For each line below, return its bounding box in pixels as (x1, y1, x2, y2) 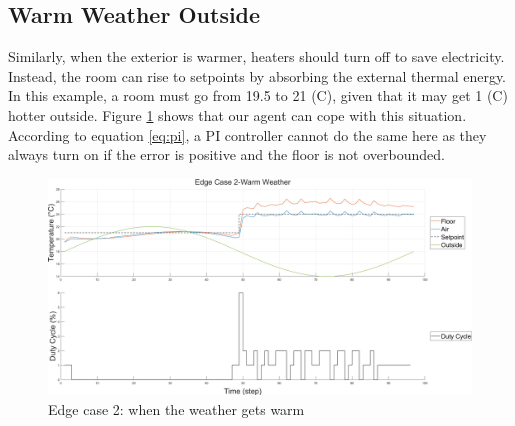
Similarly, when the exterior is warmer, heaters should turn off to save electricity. (8, 46, 505, 67)
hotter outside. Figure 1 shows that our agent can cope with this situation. (8, 104, 467, 125)
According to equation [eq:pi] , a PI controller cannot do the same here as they (8, 124, 487, 145)
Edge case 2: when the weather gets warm (48, 398, 305, 419)
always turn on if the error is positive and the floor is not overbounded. (8, 144, 445, 165)
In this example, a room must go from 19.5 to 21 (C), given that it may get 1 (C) (8, 85, 508, 106)
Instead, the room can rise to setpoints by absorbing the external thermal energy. (8, 65, 507, 86)
